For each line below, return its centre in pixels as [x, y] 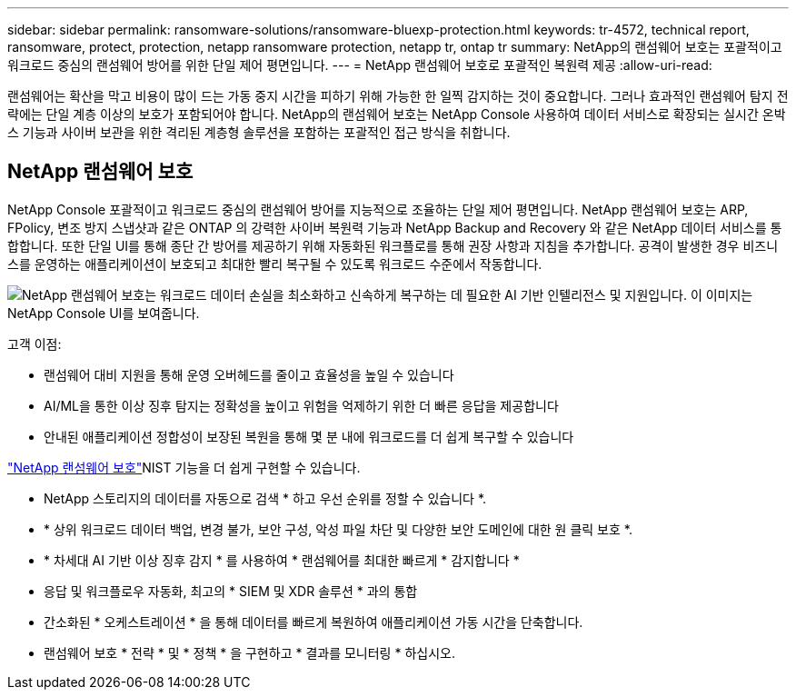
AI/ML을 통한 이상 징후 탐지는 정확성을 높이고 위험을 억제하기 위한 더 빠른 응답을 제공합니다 [301, 405]
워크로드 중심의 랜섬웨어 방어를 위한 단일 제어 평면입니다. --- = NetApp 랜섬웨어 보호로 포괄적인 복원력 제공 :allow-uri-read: [360, 65]
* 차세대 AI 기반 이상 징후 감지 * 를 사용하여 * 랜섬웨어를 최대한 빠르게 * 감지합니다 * [282, 560]
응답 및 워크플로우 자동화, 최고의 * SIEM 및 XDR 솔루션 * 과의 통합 [231, 591]
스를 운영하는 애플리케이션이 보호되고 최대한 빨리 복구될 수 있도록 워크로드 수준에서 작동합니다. [275, 264]
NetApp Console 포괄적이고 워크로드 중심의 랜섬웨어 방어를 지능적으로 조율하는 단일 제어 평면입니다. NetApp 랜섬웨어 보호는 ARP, [378, 209]
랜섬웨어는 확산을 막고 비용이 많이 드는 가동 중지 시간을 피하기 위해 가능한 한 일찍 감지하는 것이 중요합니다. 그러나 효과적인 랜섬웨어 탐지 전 [398, 96]
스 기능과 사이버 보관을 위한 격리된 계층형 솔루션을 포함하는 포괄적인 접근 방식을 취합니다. [259, 132]
